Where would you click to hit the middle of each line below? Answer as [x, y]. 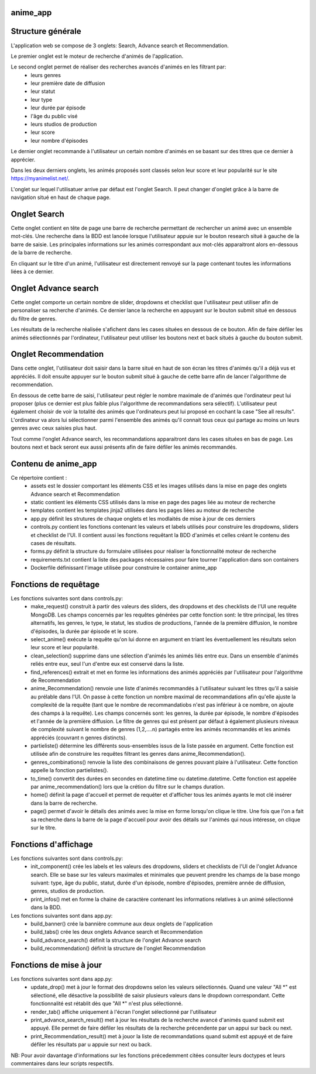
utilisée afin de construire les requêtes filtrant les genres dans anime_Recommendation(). [138, 754]
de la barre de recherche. [42, 253]
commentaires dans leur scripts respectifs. [62, 1063]
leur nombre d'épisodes [59, 140]
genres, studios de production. [68, 891]
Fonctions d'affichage [52, 844]
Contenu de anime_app [54, 464]
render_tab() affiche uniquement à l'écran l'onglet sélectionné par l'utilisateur [124, 1011]
